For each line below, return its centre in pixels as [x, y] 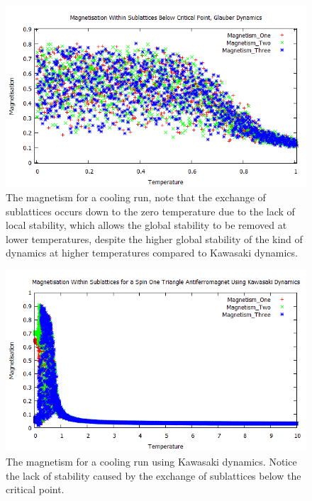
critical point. [35, 489]
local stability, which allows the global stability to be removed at [146, 225]
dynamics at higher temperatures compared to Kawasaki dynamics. [152, 253]
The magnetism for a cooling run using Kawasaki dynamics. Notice [151, 461]
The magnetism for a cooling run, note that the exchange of [136, 197]
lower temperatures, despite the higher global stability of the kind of [154, 238]
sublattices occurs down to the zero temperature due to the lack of [150, 211]
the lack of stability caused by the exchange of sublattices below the [154, 475]
